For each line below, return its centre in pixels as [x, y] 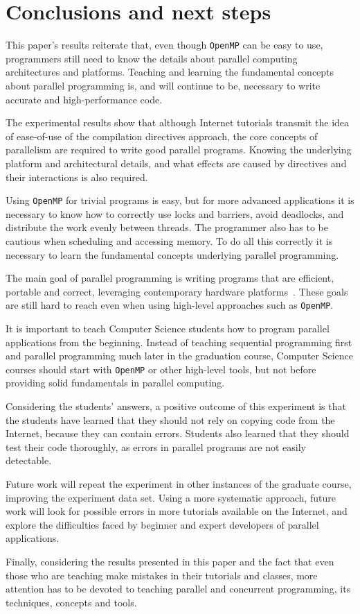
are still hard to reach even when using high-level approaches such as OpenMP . [170, 305]
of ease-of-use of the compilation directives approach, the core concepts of [162, 136]
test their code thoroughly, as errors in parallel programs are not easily [156, 446]
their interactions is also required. [77, 177]
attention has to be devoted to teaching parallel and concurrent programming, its [178, 589]
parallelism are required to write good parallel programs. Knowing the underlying [179, 150]
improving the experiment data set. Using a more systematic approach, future [171, 497]
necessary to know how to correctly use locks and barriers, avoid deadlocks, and [175, 213]
